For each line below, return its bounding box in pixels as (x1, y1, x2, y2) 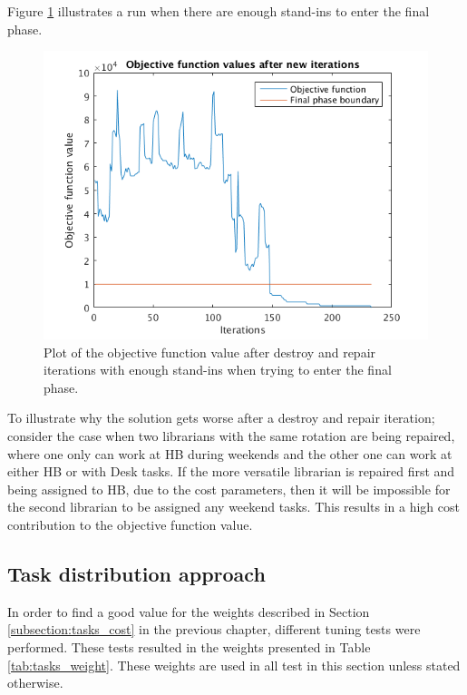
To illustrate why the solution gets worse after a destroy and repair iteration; (7, 408, 435, 427)
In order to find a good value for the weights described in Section (7, 602, 370, 621)
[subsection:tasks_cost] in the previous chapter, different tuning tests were (7, 620, 421, 639)
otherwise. (7, 673, 63, 692)
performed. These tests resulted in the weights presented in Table (7, 637, 371, 656)
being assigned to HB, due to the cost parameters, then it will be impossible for (7, 479, 451, 498)
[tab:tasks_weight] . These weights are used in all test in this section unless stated (7, 655, 461, 674)
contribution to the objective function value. (7, 514, 253, 533)
